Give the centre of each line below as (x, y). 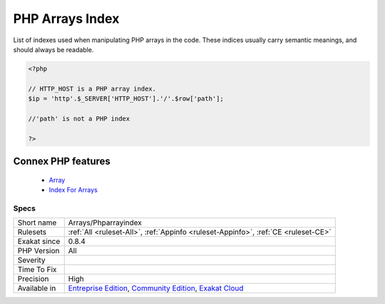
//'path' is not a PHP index (79, 118)
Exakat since (39, 241)
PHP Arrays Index (66, 19)
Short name (37, 223)
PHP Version (38, 251)
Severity (31, 260)
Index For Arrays (73, 190)
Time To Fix (37, 270)
